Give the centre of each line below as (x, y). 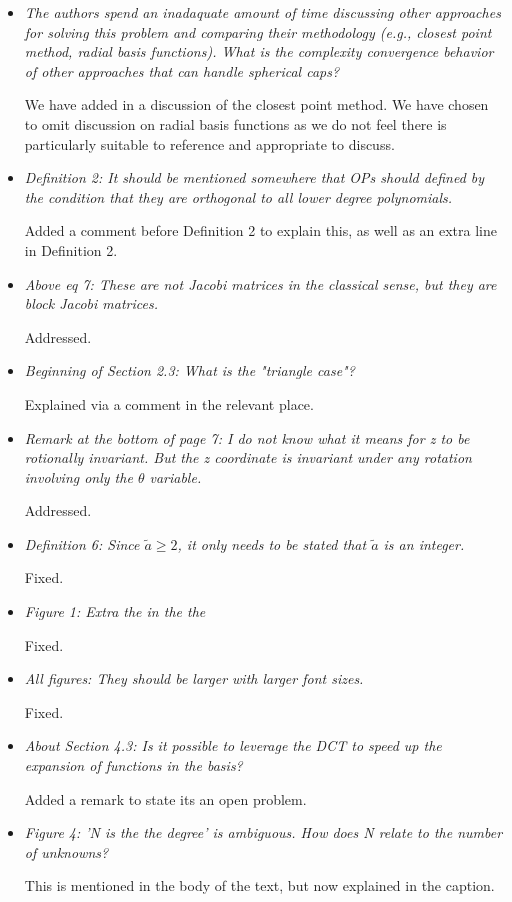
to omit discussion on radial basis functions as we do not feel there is (235, 123)
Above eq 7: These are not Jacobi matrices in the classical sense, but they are (260, 283)
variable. (175, 476)
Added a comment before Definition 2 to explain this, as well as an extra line (261, 230)
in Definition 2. (71, 249)
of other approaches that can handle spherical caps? (182, 70)
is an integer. (424, 543)
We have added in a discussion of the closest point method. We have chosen (256, 104)
